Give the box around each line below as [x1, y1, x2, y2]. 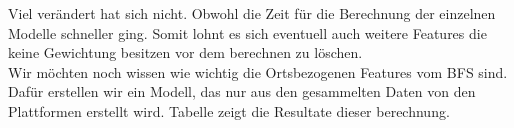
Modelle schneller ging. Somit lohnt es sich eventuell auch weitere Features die [8, 22, 487, 43]
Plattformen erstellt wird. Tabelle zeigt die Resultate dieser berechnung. [8, 100, 450, 121]
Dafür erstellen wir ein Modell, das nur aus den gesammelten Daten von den [8, 81, 476, 102]
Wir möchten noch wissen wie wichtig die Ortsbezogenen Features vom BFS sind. [8, 61, 508, 82]
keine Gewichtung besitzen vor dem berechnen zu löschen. [8, 42, 363, 63]
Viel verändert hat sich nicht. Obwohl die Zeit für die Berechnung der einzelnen [8, 3, 496, 23]
